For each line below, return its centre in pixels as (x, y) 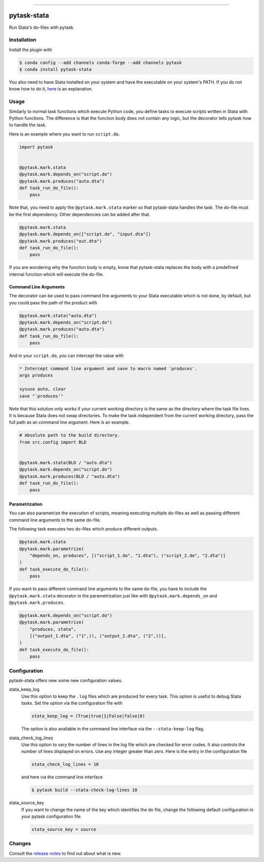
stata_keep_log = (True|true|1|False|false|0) (88, 716)
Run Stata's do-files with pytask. (42, 27)
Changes (20, 843)
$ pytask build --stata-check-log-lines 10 (85, 790)
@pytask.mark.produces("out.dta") (61, 241)
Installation (23, 40)
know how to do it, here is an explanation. (51, 89)
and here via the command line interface (62, 777)
